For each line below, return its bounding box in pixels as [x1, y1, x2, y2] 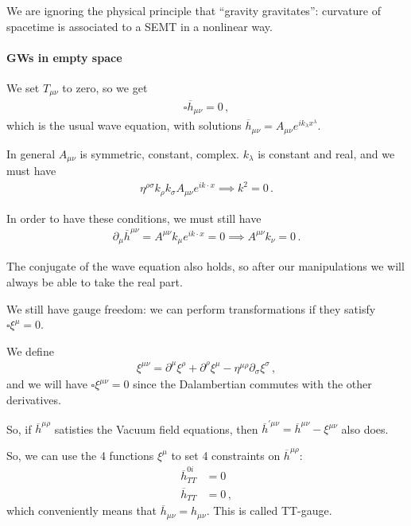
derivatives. [6, 391, 61, 407]
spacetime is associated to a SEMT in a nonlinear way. [6, 18, 273, 34]
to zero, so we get [62, 79, 148, 95]
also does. [341, 420, 389, 437]
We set [6, 79, 40, 95]
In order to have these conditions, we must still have [6, 209, 262, 226]
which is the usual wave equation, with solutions [6, 117, 242, 134]
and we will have [6, 376, 87, 392]
